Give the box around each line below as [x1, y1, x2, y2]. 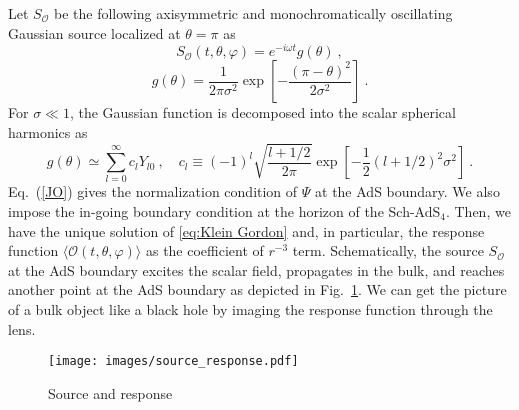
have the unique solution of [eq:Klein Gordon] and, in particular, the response [8, 220, 485, 241]
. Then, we [445, 201, 511, 221]
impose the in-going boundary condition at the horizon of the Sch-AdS [8, 201, 441, 221]
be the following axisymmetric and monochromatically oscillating [53, 3, 453, 23]
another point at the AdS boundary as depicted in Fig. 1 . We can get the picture [8, 279, 507, 300]
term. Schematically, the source [292, 240, 484, 261]
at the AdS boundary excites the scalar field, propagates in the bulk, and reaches [8, 259, 505, 280]
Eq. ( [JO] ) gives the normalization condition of [8, 181, 298, 202]
